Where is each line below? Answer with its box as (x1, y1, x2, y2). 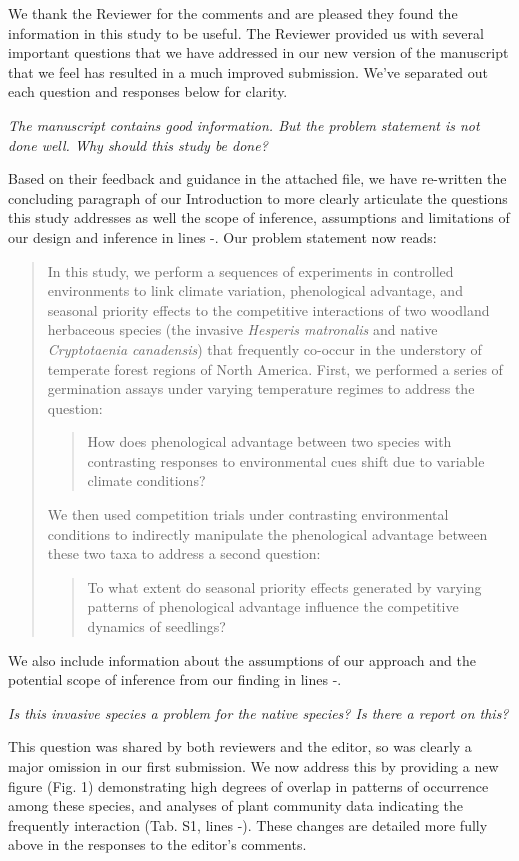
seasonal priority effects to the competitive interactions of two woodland (47, 299, 490, 320)
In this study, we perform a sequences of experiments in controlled (47, 260, 454, 281)
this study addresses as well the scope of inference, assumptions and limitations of (8, 207, 510, 228)
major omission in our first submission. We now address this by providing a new (8, 756, 499, 776)
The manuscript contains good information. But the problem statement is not (8, 114, 480, 135)
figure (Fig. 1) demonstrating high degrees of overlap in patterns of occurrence (8, 775, 489, 796)
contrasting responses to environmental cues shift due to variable (87, 450, 485, 471)
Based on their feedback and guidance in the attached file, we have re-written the (8, 168, 507, 189)
